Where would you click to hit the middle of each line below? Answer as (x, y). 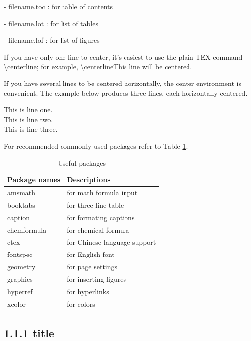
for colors (81, 303)
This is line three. (31, 129)
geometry (22, 267)
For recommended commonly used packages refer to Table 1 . (96, 145)
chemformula (27, 229)
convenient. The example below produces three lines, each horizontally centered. (126, 93)
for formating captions (101, 217)
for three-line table (95, 205)
